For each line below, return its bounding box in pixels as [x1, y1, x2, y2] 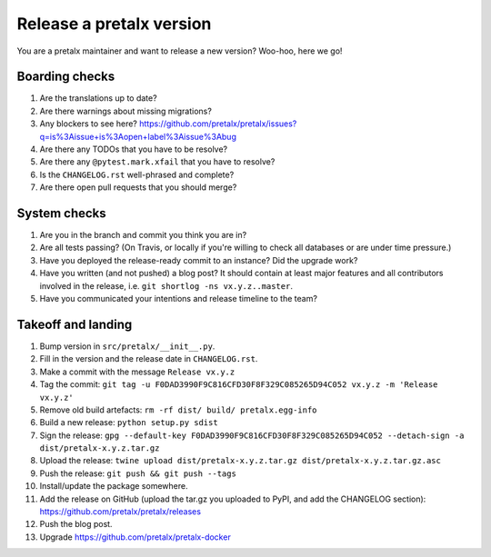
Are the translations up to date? [39, 93, 158, 104]
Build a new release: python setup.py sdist [39, 417, 218, 428]
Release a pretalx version [16, 14, 212, 34]
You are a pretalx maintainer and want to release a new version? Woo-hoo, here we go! [16, 45, 343, 56]
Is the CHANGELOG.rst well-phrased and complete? [39, 169, 235, 180]
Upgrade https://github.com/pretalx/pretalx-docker [39, 532, 231, 542]
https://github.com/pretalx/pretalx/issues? [139, 118, 297, 129]
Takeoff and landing [16, 316, 133, 332]
